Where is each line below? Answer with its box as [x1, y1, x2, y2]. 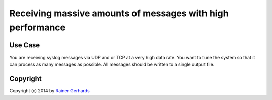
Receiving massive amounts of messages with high [9, 8, 229, 19]
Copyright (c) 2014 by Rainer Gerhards [9, 88, 90, 94]
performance [9, 22, 65, 33]
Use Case [9, 41, 40, 49]
